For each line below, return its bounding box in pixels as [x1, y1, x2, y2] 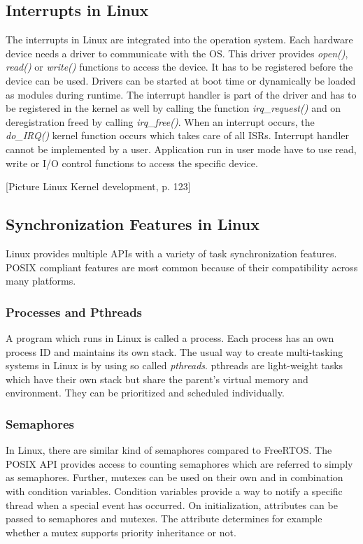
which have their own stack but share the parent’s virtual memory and [6, 371, 308, 386]
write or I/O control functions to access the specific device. [6, 155, 258, 170]
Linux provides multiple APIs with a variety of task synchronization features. [6, 245, 337, 260]
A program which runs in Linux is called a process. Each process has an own [6, 330, 334, 345]
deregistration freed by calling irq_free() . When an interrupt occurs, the [6, 114, 315, 129]
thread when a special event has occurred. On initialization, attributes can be [6, 497, 338, 512]
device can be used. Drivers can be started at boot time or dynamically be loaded [6, 73, 356, 87]
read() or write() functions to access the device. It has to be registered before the [6, 59, 353, 74]
